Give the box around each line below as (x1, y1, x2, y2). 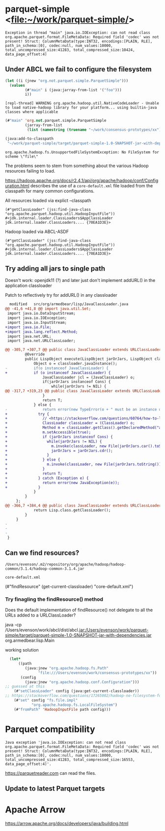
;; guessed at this (5, 684, 45, 689)
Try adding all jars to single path (5, 265, 106, 273)
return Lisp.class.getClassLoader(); (33, 508, 111, 513)
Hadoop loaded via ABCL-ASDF (5, 228, 69, 235)
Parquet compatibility (5, 724, 95, 735)
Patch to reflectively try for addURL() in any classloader (5, 292, 118, 298)
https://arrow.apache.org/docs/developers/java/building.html (5, 820, 129, 826)
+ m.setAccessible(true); (5, 430, 91, 435)
